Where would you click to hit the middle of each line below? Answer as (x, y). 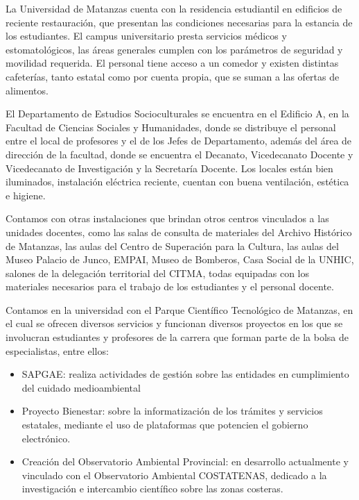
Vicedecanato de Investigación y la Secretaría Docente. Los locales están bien (169, 168)
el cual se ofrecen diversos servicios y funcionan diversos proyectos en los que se (174, 323)
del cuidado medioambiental (81, 387)
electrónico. (46, 438)
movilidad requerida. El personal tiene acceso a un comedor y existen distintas (172, 63)
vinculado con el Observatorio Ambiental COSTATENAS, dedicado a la (174, 475)
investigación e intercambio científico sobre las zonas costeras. (152, 489)
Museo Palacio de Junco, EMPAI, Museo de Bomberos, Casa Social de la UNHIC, (180, 259)
